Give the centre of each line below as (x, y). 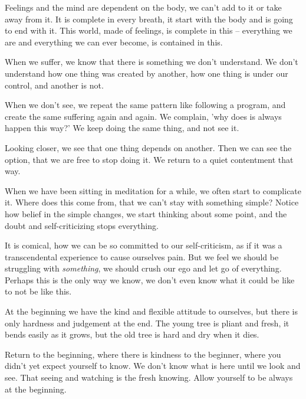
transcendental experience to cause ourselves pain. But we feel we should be (142, 256)
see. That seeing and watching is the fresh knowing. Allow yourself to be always (149, 377)
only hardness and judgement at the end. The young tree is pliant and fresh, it (147, 323)
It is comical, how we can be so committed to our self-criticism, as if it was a (144, 245)
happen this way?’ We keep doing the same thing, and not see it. (122, 128)
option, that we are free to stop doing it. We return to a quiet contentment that (149, 159)
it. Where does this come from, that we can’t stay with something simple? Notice (152, 202)
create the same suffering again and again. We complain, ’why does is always (143, 116)
